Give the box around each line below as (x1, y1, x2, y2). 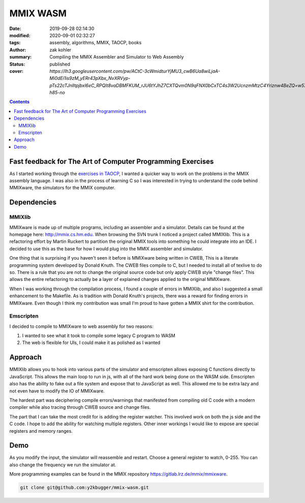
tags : (9, 40, 21, 46)
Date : (9, 25, 21, 32)
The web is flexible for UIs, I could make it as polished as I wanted (22, 340, 161, 346)
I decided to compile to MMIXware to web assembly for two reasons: (9, 323, 154, 329)
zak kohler (49, 46, 72, 53)
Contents (9, 99, 30, 105)
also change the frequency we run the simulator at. (9, 461, 116, 468)
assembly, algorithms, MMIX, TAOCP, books (49, 40, 142, 46)
